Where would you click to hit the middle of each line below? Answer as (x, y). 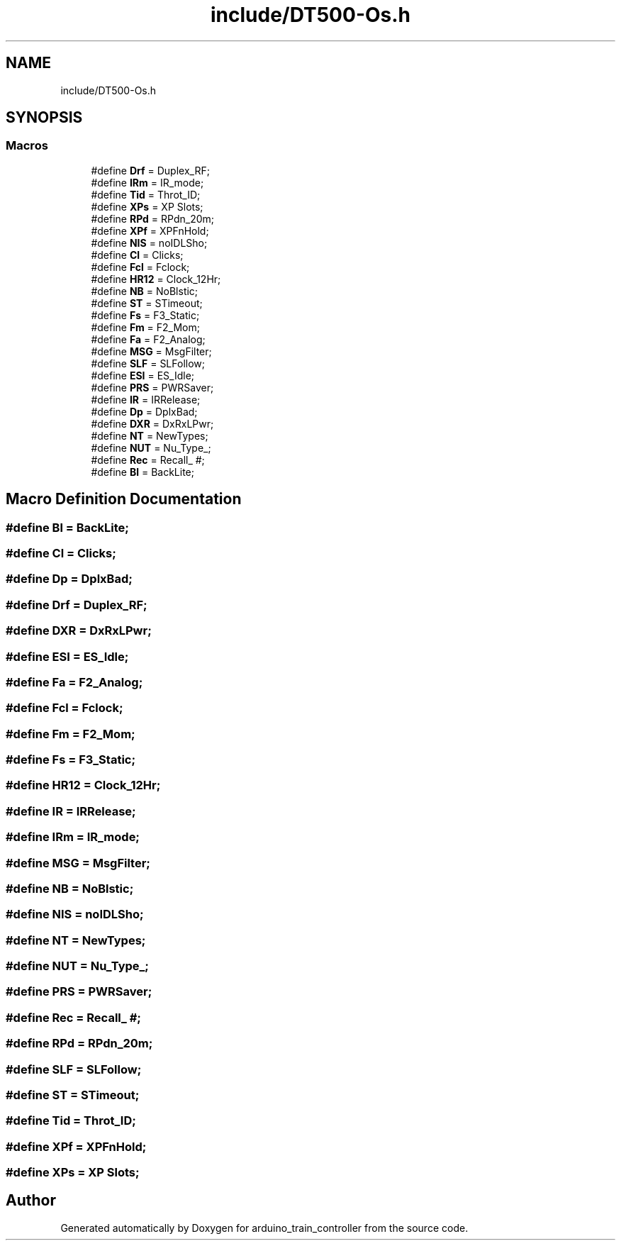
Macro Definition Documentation (124, 499)
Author (31, 1201)
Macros (27, 146)
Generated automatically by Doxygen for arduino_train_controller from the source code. (264, 1228)
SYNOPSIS (44, 118)
